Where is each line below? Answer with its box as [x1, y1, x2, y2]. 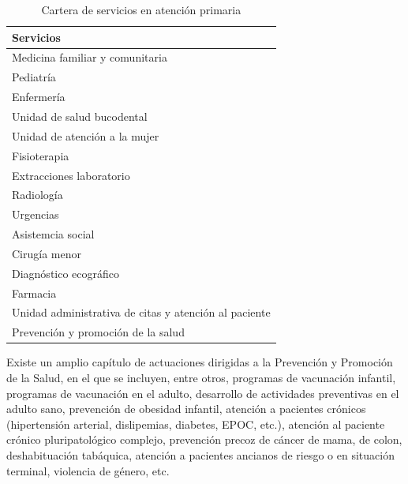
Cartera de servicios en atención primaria [41, 2, 241, 17]
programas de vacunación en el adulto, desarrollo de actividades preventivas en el [6, 385, 399, 401]
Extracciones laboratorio [12, 167, 130, 183]
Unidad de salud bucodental [12, 107, 148, 124]
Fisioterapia [12, 147, 69, 163]
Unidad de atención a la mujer [12, 127, 159, 144]
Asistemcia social [12, 226, 95, 242]
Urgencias [12, 206, 59, 223]
